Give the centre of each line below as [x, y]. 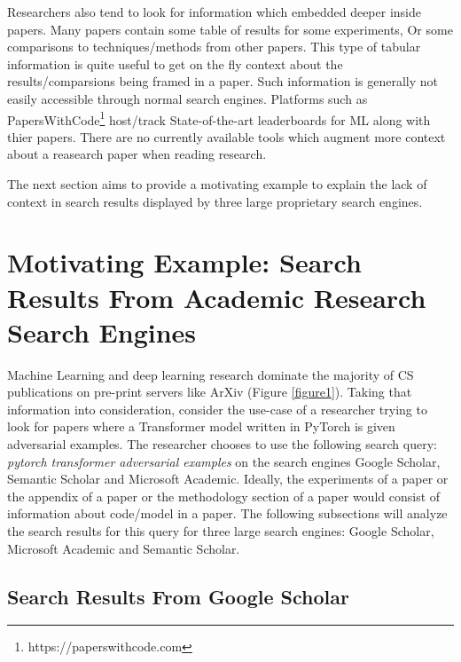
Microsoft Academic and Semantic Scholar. [124, 548]
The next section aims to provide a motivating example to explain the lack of [217, 184]
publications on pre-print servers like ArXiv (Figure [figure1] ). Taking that [210, 392]
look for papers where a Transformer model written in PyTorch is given [201, 426]
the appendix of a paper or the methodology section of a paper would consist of [224, 496]
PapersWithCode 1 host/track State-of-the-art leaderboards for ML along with [219, 118]
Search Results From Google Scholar [178, 596]
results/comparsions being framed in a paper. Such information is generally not [223, 81]
